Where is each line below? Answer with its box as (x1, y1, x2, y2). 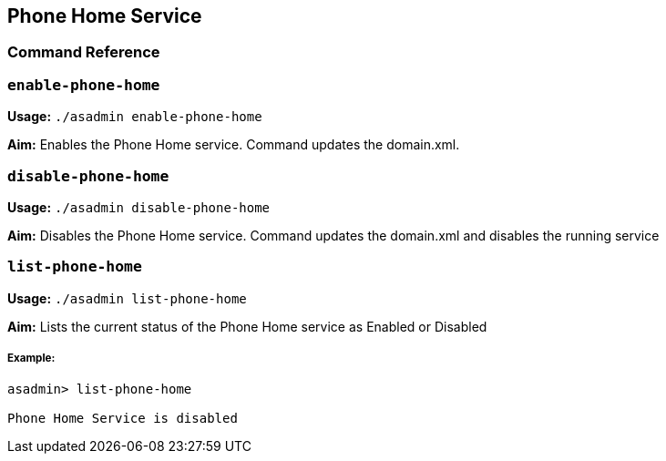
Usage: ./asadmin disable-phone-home (7, 199, 271, 215)
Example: (7, 352, 56, 365)
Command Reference (7, 43, 160, 62)
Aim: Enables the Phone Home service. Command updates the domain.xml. (7, 137, 460, 153)
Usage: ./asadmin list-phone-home (7, 290, 247, 306)
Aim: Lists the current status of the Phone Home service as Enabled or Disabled (7, 318, 487, 334)
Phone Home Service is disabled (7, 411, 238, 426)
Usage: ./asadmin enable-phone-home (7, 108, 262, 125)
